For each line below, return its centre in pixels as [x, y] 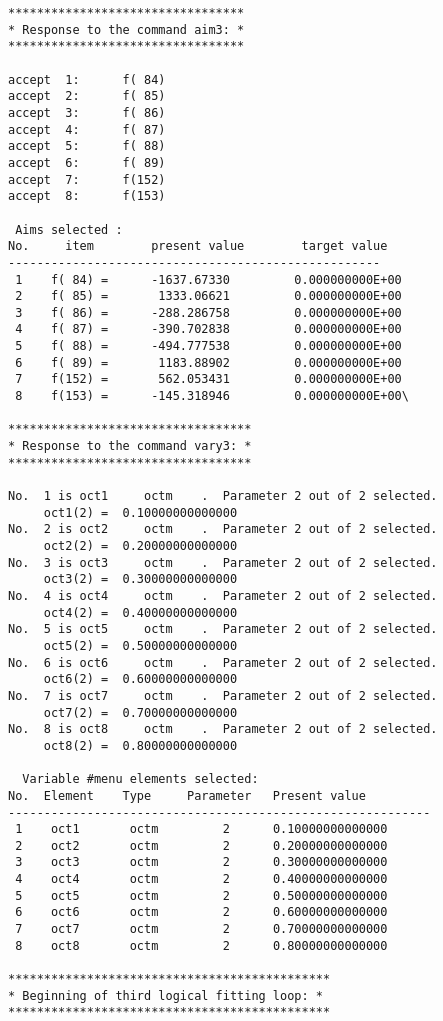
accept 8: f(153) [87, 196]
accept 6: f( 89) [87, 162]
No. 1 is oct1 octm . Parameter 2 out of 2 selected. [223, 496]
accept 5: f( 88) [87, 146]
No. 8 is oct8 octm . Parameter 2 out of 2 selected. [223, 729]
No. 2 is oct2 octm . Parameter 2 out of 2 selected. [223, 529]
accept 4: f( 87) [87, 129]
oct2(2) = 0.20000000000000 [140, 546]
